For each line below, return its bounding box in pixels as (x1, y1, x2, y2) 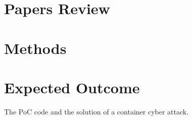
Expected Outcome (4, 77, 140, 97)
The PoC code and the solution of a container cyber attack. (4, 106, 189, 116)
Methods (4, 37, 67, 58)
